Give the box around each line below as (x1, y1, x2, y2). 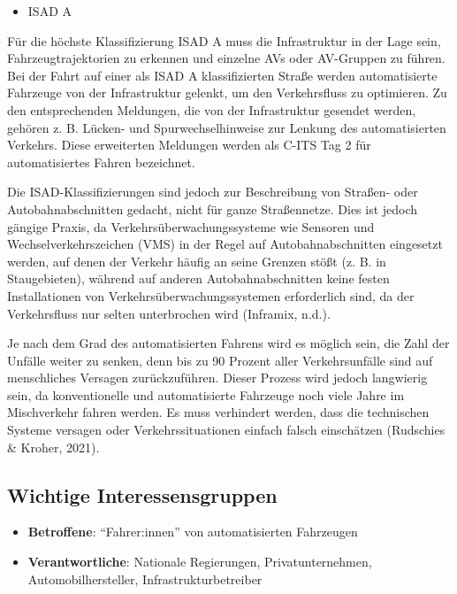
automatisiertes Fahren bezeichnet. (7, 152, 195, 171)
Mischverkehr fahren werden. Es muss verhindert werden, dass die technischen (7, 403, 430, 421)
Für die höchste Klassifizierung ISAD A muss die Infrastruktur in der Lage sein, (7, 31, 441, 50)
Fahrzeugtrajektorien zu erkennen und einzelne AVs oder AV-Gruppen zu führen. (7, 49, 446, 67)
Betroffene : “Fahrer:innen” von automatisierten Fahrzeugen (27, 522, 358, 541)
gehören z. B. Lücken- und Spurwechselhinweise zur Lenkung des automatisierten (7, 118, 446, 136)
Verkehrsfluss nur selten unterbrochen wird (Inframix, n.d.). (7, 304, 331, 322)
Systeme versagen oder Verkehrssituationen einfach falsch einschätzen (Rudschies (7, 420, 446, 439)
